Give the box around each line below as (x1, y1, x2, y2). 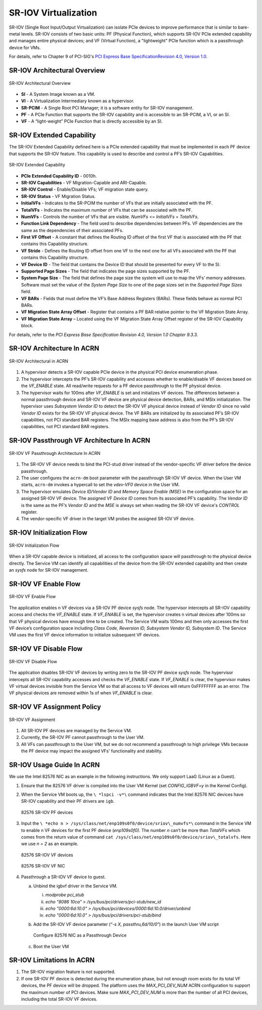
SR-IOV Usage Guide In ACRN (9, 761, 100, 769)
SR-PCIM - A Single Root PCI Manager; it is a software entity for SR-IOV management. (21, 105, 194, 110)
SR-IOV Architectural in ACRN (9, 358, 68, 364)
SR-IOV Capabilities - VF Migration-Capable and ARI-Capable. (21, 180, 147, 185)
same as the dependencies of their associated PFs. (21, 227, 124, 233)
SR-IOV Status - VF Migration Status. (21, 193, 96, 199)
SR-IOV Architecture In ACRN (9, 344, 99, 353)
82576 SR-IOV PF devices (21, 809, 73, 815)
